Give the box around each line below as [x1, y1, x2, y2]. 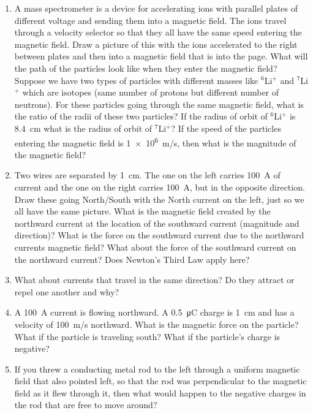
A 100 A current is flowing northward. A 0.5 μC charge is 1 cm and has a [14, 306, 295, 319]
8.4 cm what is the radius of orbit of [14, 121, 153, 134]
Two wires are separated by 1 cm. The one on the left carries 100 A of [14, 169, 281, 181]
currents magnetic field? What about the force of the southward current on [14, 240, 296, 253]
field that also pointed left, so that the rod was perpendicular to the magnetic [14, 374, 307, 387]
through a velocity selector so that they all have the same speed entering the [14, 26, 302, 39]
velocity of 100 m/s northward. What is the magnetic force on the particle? [14, 317, 299, 330]
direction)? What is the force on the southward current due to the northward [14, 229, 304, 241]
